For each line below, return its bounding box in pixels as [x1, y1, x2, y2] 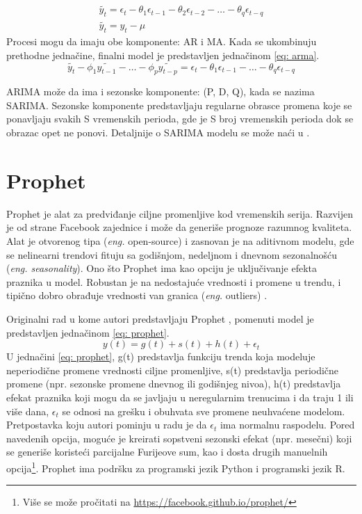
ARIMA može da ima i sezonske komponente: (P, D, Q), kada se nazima [6, 84, 315, 99]
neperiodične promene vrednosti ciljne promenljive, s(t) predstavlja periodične [6, 362, 339, 377]
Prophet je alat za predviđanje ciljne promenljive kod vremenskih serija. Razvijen [6, 206, 353, 220]
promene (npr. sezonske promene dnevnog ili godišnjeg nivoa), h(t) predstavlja [6, 376, 341, 391]
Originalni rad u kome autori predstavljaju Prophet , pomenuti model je [6, 311, 314, 326]
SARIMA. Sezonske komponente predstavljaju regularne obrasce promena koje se [6, 97, 352, 112]
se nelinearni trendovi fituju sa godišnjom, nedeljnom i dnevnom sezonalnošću [6, 247, 338, 262]
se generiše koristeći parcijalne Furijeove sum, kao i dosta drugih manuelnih [6, 444, 328, 459]
